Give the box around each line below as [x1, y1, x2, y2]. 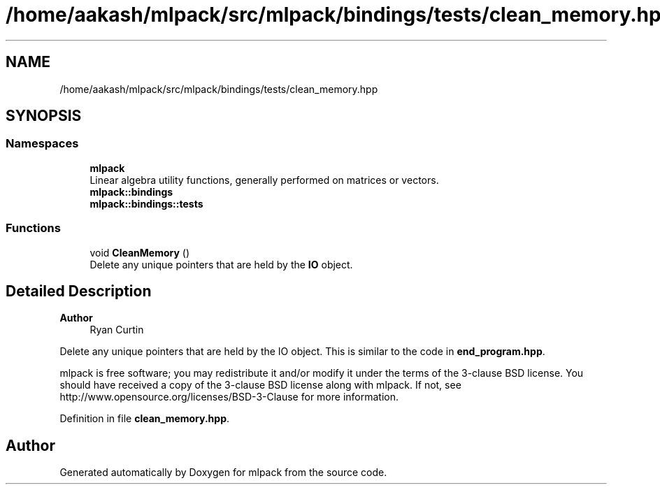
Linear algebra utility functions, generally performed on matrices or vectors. [89, 173, 439, 186]
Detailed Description [6, 282, 152, 300]
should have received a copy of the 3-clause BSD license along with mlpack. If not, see [59, 379, 461, 391]
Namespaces [6, 136, 79, 151]
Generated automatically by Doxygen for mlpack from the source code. [59, 466, 387, 479]
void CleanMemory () [89, 246, 190, 259]
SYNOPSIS [6, 107, 82, 125]
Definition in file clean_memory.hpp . [59, 412, 230, 425]
